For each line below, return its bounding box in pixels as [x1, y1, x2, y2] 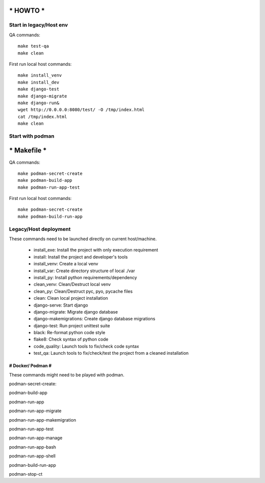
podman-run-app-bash [9, 444, 56, 450]
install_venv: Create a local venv [33, 261, 98, 267]
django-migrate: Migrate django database [33, 309, 118, 314]
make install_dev [18, 79, 59, 85]
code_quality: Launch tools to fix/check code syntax [33, 343, 139, 349]
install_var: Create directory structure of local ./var [33, 268, 135, 274]
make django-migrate [18, 93, 67, 99]
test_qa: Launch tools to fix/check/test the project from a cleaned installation [33, 350, 189, 356]
